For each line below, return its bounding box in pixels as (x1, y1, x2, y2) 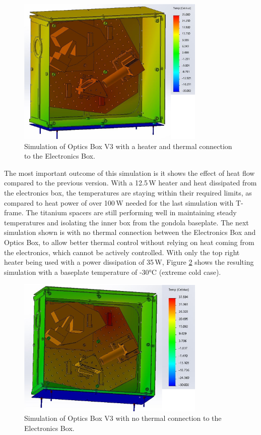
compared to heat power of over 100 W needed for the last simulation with (4, 197, 234, 208)
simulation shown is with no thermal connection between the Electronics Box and (4, 227, 256, 237)
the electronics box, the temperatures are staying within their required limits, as (4, 187, 252, 198)
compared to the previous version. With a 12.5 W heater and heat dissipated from (4, 177, 257, 188)
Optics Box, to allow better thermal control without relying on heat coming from (4, 236, 254, 247)
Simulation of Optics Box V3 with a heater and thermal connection (24, 140, 232, 151)
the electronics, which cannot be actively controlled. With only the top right (4, 247, 240, 257)
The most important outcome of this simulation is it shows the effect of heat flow (4, 167, 255, 178)
